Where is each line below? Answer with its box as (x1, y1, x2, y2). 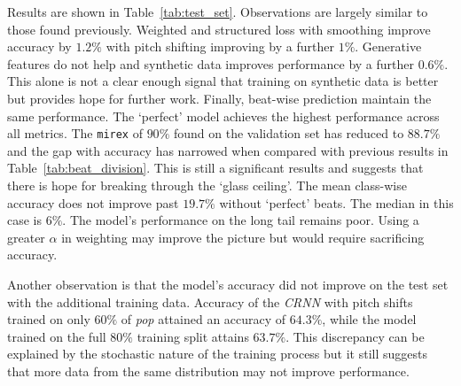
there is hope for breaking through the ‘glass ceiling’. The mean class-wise (7, 176, 407, 194)
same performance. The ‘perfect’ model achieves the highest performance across (7, 106, 440, 125)
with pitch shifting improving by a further (105, 37, 334, 56)
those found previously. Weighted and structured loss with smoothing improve (7, 19, 431, 38)
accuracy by (7, 37, 72, 56)
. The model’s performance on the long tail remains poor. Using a (62, 211, 419, 229)
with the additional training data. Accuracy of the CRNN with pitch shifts (7, 292, 413, 311)
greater (7, 228, 45, 246)
